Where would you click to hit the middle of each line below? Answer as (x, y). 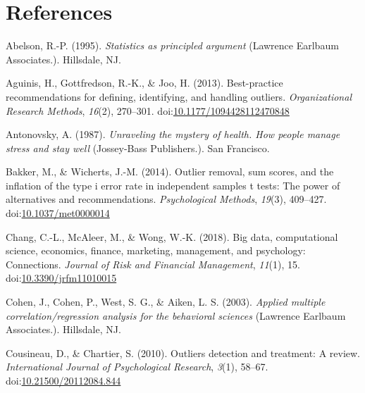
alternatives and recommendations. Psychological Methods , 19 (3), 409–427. (166, 199)
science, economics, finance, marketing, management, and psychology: (156, 250)
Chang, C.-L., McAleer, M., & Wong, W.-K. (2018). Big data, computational (172, 236)
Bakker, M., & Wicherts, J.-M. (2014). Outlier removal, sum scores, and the (170, 171)
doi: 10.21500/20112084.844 (63, 380)
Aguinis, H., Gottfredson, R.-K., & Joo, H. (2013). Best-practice (144, 83)
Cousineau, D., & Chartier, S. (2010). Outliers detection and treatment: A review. (183, 353)
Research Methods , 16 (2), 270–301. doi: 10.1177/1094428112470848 (148, 110)
